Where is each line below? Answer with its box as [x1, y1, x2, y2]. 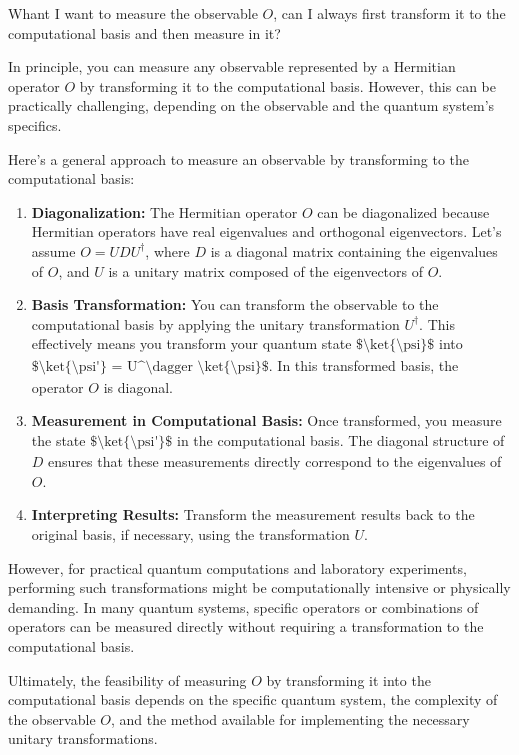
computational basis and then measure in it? [8, 22, 281, 43]
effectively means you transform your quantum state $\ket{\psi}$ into [31, 333, 463, 354]
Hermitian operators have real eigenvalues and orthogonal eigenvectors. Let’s [31, 221, 502, 242]
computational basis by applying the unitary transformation [31, 313, 400, 334]
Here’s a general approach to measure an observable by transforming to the [8, 148, 470, 169]
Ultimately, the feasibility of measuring [8, 669, 247, 690]
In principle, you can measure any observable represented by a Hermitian [8, 56, 456, 77]
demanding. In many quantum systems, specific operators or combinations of [8, 596, 479, 617]
